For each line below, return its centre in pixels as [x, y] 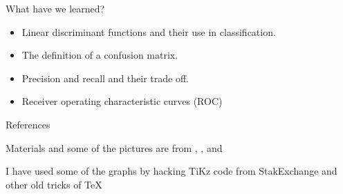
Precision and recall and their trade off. [105, 78]
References [28, 124]
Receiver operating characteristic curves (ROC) [122, 101]
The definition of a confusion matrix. [100, 55]
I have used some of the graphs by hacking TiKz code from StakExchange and [171, 171]
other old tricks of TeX [54, 184]
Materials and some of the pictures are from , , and [114, 147]
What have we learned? [55, 8]
